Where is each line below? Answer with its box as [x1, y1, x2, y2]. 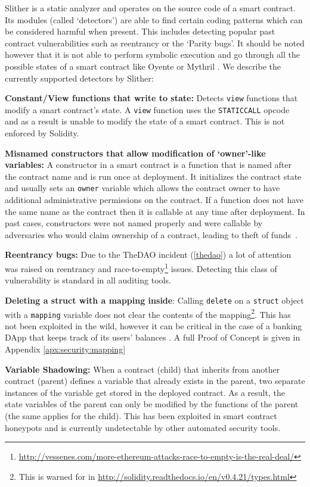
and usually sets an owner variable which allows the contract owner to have [5, 182, 280, 194]
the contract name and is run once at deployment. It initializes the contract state [5, 170, 302, 182]
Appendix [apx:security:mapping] [5, 343, 126, 355]
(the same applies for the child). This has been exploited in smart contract [5, 410, 277, 422]
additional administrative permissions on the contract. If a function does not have [5, 193, 304, 206]
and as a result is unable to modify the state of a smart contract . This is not [5, 115, 285, 127]
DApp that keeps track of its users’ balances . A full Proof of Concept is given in [5, 331, 300, 344]
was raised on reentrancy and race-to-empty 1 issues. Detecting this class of [5, 261, 277, 274]
